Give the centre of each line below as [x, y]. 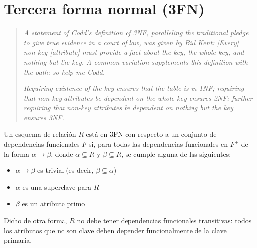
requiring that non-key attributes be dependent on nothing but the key [128, 108]
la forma [17, 153]
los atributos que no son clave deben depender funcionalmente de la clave [115, 230]
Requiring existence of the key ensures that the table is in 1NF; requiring [134, 88]
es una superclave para [57, 187]
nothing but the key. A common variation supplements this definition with [135, 61]
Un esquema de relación [40, 134]
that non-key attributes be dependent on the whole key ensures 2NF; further [138, 98]
